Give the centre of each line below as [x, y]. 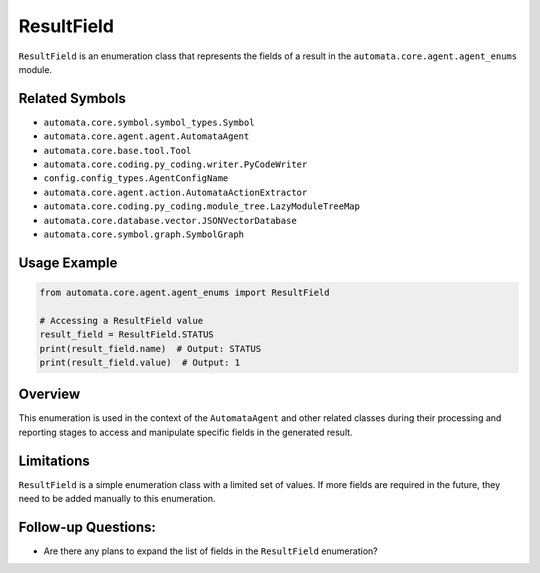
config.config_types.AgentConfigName [136, 178]
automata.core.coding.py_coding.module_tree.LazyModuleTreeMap [201, 206]
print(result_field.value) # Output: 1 [139, 362]
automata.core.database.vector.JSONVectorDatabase [170, 220]
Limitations [54, 460]
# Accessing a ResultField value [121, 320]
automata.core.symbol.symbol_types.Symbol [149, 122]
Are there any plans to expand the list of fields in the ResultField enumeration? [211, 551]
